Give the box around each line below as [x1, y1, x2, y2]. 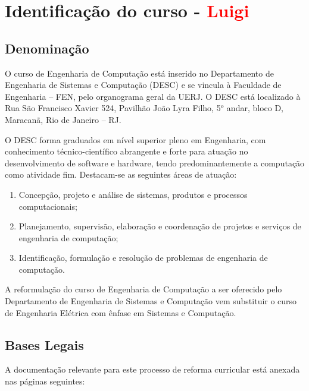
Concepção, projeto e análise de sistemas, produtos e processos [18, 188, 248, 200]
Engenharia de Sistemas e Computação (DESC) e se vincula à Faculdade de [5, 78, 282, 91]
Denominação [5, 39, 89, 57]
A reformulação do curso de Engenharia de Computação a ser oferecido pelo [5, 283, 282, 295]
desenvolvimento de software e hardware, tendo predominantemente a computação [5, 156, 305, 169]
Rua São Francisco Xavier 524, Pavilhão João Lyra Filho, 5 [5, 102, 221, 114]
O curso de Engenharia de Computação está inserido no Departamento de [5, 67, 274, 79]
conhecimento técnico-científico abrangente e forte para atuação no [5, 145, 248, 157]
